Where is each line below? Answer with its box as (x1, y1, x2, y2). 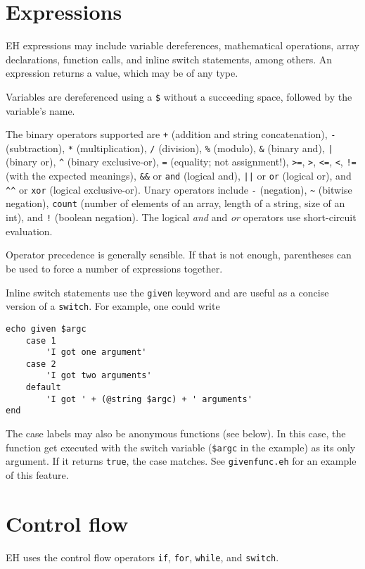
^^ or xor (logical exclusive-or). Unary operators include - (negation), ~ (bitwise (6, 182, 352, 196)
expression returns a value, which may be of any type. (6, 65, 238, 80)
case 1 (25, 335, 56, 346)
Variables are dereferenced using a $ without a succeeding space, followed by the (6, 89, 352, 104)
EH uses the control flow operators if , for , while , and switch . (6, 549, 279, 564)
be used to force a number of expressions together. (6, 261, 223, 275)
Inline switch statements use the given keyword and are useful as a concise (6, 284, 329, 299)
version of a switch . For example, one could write (6, 299, 220, 313)
